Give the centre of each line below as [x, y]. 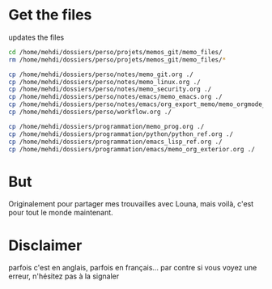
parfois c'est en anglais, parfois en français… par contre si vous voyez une [133, 268]
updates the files [36, 37]
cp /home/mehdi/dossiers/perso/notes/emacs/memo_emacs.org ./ [115, 97]
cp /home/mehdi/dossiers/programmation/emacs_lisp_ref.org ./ [115, 142]
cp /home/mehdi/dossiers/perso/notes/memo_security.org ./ [110, 89]
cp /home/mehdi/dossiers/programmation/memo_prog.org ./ [106, 126]
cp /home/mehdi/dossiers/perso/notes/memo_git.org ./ [101, 74]
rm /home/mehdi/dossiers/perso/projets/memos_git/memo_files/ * [117, 59]
